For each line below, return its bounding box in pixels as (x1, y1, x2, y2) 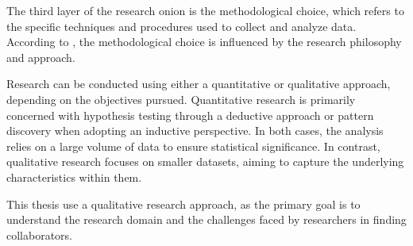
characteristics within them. (6, 168, 142, 185)
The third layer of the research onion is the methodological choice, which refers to (6, 2, 404, 18)
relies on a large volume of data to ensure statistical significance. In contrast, (6, 137, 380, 154)
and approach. (6, 48, 75, 65)
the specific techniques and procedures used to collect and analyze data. (6, 17, 357, 34)
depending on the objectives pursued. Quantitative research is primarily (6, 90, 356, 107)
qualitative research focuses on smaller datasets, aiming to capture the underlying (6, 153, 404, 170)
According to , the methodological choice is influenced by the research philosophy (6, 33, 402, 50)
